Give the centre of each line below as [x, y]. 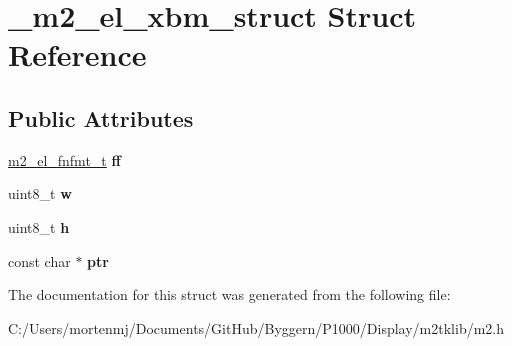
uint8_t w [40, 193]
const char [39, 260]
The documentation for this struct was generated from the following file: [229, 294]
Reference [77, 54]
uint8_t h [39, 226]
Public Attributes [101, 117]
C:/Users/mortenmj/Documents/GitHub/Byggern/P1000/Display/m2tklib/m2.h [256, 327]
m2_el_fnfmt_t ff [64, 159]
